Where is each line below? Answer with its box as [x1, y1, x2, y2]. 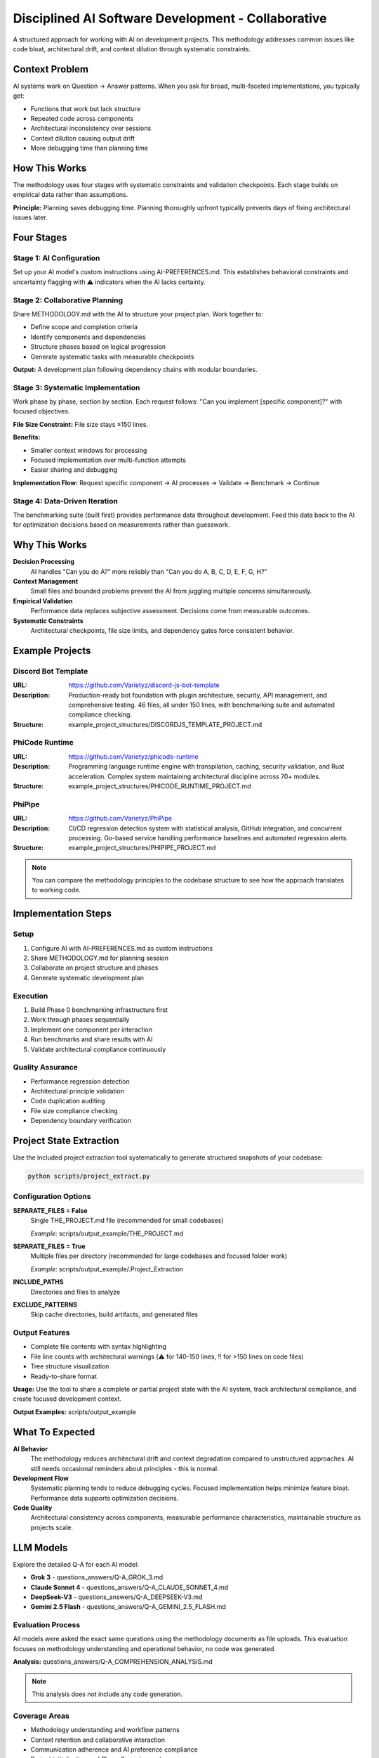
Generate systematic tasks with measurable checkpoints [30, 352, 194, 361]
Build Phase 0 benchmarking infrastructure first [30, 1006, 168, 1014]
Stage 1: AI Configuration [13, 253, 100, 263]
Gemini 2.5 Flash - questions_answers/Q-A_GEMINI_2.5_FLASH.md [30, 1603, 226, 1611]
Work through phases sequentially [30, 1015, 130, 1024]
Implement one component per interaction [30, 1025, 152, 1034]
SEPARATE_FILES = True [13, 1242, 86, 1250]
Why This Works [13, 539, 88, 551]
